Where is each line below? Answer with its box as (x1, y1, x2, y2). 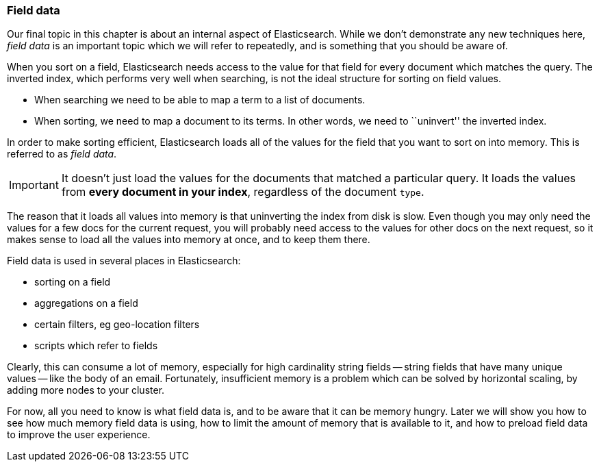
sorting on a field (34, 276, 111, 288)
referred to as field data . (7, 148, 117, 160)
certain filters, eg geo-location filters (34, 318, 200, 331)
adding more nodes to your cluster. (7, 384, 165, 396)
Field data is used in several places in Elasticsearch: (7, 255, 241, 267)
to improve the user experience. (7, 429, 151, 441)
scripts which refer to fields (34, 340, 158, 352)
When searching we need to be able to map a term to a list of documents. (34, 94, 366, 106)
